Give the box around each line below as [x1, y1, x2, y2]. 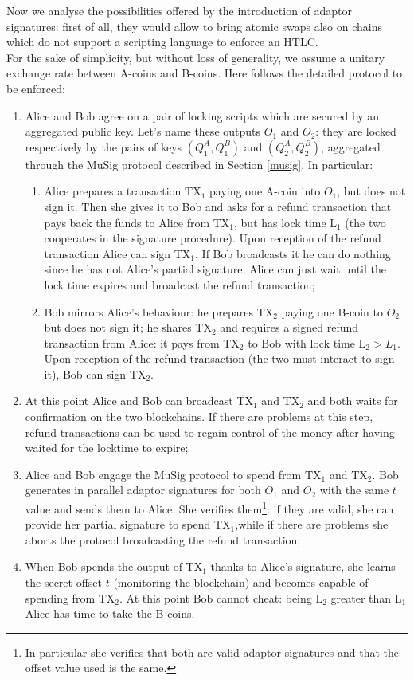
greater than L [330, 589, 402, 606]
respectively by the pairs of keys [25, 138, 182, 155]
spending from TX [25, 589, 115, 606]
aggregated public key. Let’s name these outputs [25, 123, 261, 140]
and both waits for [307, 392, 398, 409]
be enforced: [6, 80, 65, 96]
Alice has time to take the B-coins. [25, 605, 195, 622]
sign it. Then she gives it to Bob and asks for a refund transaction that [44, 198, 392, 214]
